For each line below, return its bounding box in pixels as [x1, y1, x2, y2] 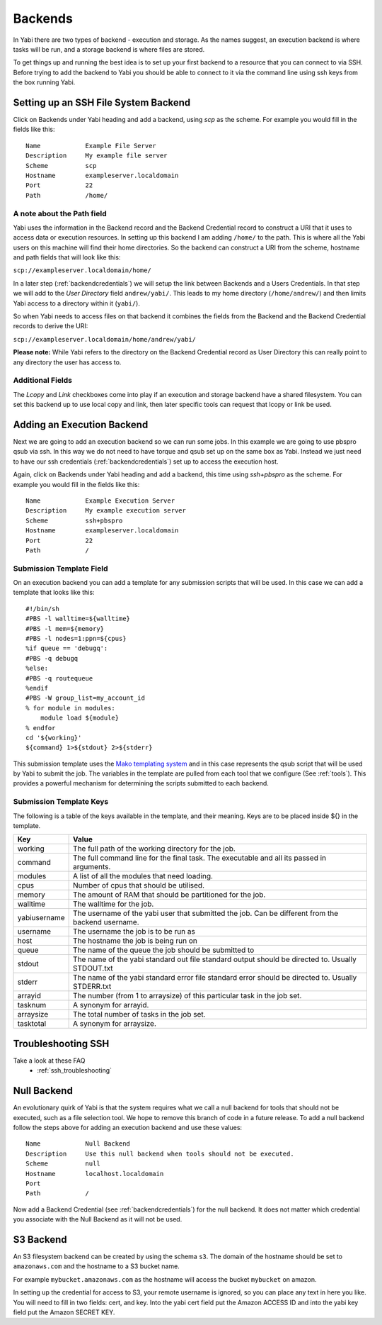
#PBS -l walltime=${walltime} [25, 615, 131, 623]
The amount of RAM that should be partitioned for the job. [73, 890, 266, 900]
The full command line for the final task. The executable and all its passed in [73, 853, 327, 863]
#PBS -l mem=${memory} [25, 625, 105, 632]
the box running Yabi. [13, 78, 76, 86]
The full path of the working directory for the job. [73, 844, 236, 854]
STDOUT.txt [73, 963, 113, 973]
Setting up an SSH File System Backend [13, 96, 191, 108]
